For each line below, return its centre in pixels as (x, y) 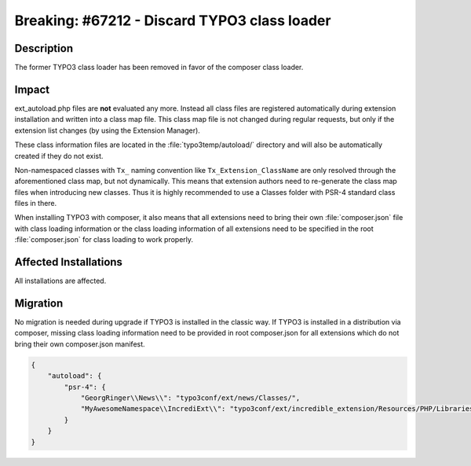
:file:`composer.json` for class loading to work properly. (104, 240)
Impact (32, 89)
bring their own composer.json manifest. (80, 344)
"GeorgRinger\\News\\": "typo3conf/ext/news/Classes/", (190, 398)
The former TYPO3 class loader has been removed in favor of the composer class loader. (159, 68)
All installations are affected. (60, 281)
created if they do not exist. (59, 156)
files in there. (36, 204)
